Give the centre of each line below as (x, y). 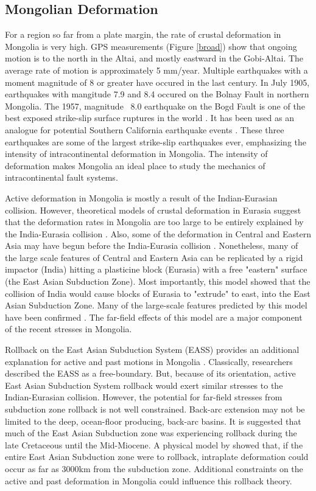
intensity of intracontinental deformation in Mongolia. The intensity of (136, 154)
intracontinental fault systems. (61, 177)
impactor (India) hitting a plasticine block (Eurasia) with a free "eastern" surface (156, 269)
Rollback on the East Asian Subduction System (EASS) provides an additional (152, 350)
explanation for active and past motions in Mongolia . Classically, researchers (149, 361)
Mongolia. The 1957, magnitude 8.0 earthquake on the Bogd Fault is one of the (155, 106)
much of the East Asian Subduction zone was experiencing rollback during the (151, 433)
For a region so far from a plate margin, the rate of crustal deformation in (143, 34)
